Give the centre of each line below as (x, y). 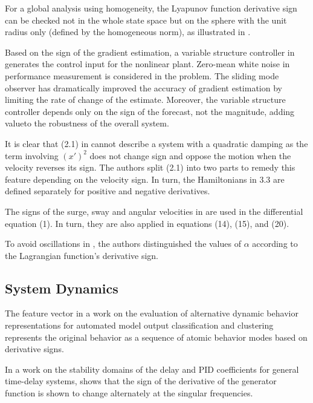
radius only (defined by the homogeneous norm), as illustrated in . (128, 32)
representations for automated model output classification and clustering (139, 325)
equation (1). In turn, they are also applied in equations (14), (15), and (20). (147, 223)
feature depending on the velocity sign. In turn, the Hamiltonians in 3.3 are (145, 179)
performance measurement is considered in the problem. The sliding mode (142, 75)
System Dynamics (62, 288)
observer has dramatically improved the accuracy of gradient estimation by (144, 87)
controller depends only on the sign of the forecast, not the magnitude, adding (150, 111)
